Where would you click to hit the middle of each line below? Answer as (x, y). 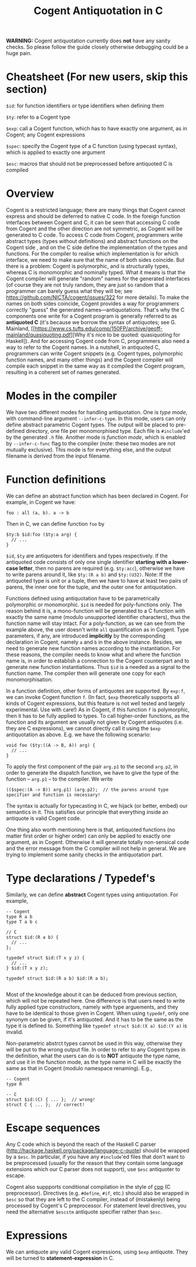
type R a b (19, 917)
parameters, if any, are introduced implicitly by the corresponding (86, 636)
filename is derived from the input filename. (59, 456)
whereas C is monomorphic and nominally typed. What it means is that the (96, 273)
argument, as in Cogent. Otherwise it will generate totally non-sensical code (98, 842)
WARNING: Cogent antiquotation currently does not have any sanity (88, 41)
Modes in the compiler (61, 396)
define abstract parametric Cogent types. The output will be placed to (90, 425)
